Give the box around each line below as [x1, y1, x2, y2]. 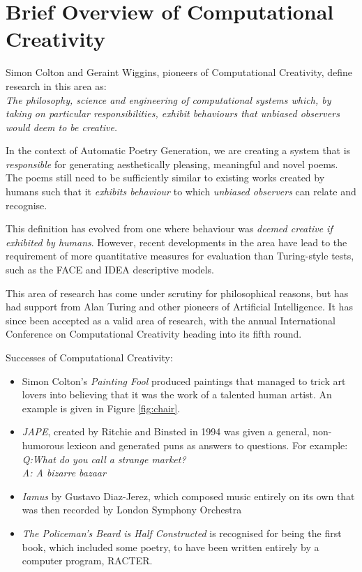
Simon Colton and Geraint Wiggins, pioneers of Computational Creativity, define [6, 65, 353, 80]
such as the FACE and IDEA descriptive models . [6, 262, 215, 277]
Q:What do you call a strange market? [22, 451, 186, 466]
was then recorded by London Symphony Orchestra [22, 502, 242, 517]
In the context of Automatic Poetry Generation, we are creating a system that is [6, 143, 351, 158]
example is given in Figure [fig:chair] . [22, 400, 181, 415]
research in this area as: [6, 78, 107, 93]
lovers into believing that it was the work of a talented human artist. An [22, 387, 332, 402]
